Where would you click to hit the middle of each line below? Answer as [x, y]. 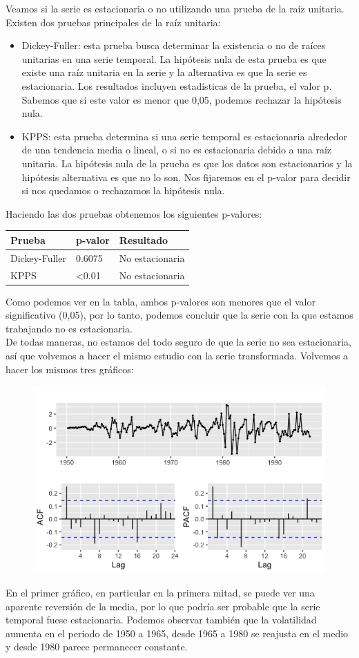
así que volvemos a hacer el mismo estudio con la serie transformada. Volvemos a [177, 355]
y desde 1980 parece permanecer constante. [97, 647]
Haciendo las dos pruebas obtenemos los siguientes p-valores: [134, 213]
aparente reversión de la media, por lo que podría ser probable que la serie [163, 606]
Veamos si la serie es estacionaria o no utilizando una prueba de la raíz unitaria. [175, 8]
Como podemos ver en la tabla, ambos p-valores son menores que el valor [161, 301]
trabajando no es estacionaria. [69, 328]
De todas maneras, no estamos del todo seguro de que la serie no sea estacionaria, [179, 342]
